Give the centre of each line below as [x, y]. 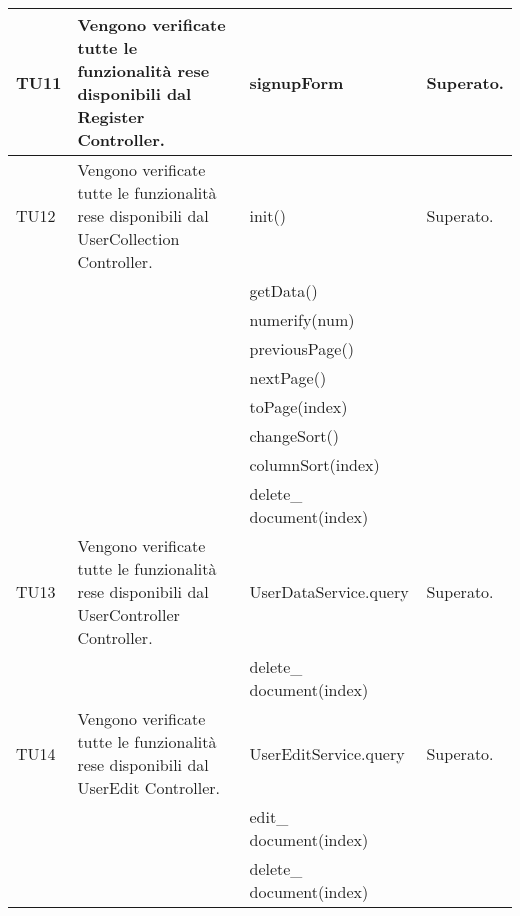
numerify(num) [302, 319]
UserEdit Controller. [149, 787]
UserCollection [128, 238]
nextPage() [288, 377]
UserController [128, 614]
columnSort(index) [314, 464]
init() [267, 215]
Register [111, 116]
